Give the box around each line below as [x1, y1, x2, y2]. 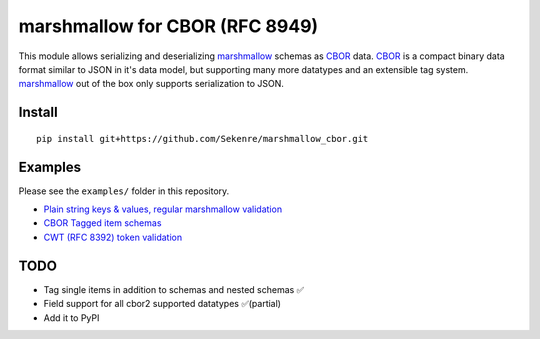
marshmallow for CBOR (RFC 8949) [18, 15, 319, 37]
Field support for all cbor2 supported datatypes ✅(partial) [43, 298, 282, 310]
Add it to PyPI [43, 311, 100, 324]
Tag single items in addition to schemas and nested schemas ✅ [43, 283, 305, 295]
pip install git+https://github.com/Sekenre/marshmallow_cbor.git [36, 133, 369, 144]
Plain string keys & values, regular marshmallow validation [43, 203, 283, 215]
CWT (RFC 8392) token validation [43, 231, 183, 243]
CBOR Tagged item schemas [43, 217, 162, 229]
